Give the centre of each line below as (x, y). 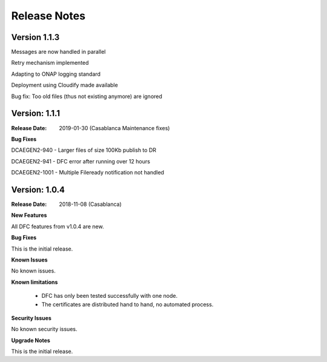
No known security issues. (44, 329)
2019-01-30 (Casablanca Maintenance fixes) (114, 128)
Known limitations (35, 282)
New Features (29, 216)
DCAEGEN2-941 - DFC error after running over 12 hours (81, 161)
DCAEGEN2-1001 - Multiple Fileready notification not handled (88, 173)
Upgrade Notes (31, 340)
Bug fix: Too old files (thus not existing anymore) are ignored (87, 96)
